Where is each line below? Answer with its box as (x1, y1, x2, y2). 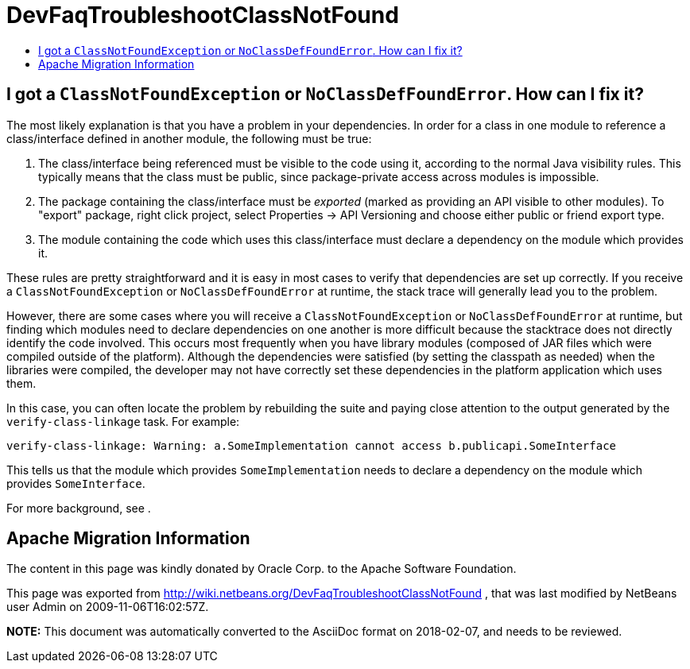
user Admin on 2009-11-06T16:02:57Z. (6, 600, 209, 614)
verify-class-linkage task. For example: (6, 414, 240, 428)
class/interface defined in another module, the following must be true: (6, 131, 372, 145)
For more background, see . (6, 501, 151, 515)
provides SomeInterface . (6, 476, 145, 490)
